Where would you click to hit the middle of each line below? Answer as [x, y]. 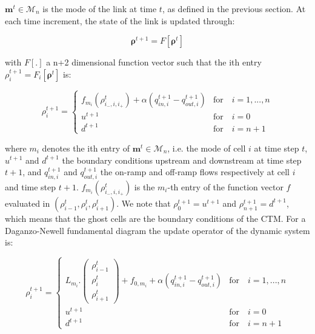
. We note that [144, 203]
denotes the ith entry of [86, 148]
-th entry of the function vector [225, 186]
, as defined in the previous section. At [234, 8]
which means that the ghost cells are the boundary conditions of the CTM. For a [155, 218]
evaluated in [28, 203]
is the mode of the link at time [100, 8]
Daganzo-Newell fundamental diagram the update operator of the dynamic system [157, 230]
